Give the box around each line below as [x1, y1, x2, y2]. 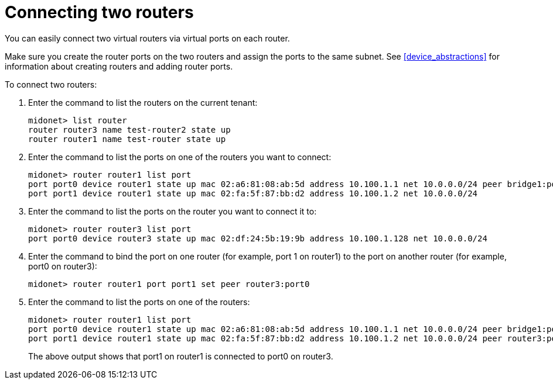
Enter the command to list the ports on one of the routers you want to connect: [28, 151, 332, 162]
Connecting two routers [5, 2, 194, 22]
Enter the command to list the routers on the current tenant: [28, 97, 258, 108]
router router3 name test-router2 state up [28, 124, 231, 134]
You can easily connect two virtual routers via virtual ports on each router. [5, 33, 290, 43]
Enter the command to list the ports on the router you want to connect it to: [28, 206, 317, 216]
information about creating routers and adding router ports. [5, 61, 233, 71]
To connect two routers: [5, 79, 97, 89]
